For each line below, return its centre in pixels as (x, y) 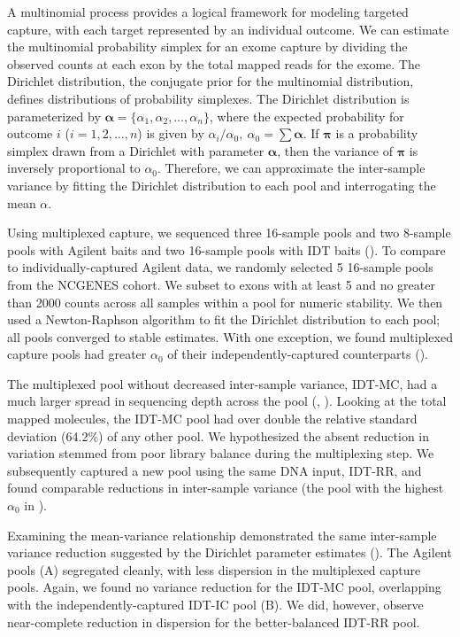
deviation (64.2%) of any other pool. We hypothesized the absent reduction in (218, 435)
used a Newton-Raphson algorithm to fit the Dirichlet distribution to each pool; (224, 319)
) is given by (171, 133)
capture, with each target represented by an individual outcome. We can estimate (228, 29)
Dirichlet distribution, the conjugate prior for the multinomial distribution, (211, 81)
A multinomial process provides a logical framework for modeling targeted (208, 12)
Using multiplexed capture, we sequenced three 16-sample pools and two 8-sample (229, 233)
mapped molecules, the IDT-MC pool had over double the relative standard (212, 419)
